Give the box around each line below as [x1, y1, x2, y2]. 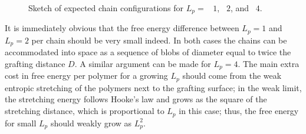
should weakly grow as [50, 116, 132, 129]
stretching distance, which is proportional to [5, 105, 164, 117]
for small [5, 116, 37, 129]
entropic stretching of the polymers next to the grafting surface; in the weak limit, [5, 81, 302, 93]
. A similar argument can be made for [74, 57, 211, 69]
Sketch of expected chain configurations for [28, 2, 184, 14]
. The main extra [238, 57, 300, 69]
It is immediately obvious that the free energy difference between [5, 22, 239, 34]
